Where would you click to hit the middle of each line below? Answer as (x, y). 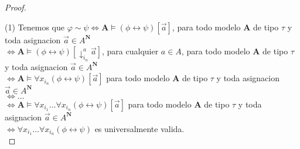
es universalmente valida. (139, 128)
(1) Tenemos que (35, 27)
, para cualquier (130, 51)
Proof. (16, 7)
